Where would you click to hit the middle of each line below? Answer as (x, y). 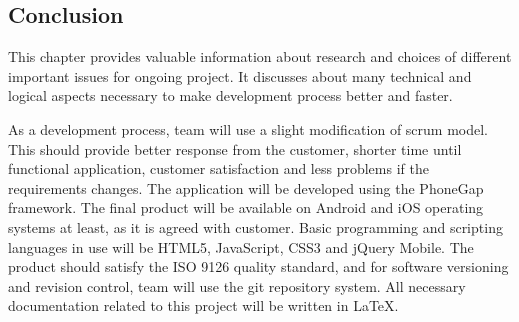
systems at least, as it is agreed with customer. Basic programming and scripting (255, 226)
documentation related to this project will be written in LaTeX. (203, 305)
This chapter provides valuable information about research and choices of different (260, 56)
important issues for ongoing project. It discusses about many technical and (240, 75)
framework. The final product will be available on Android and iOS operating (246, 207)
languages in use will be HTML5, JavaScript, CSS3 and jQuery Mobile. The (241, 246)
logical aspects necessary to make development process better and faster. (230, 95)
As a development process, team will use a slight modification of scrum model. (248, 128)
